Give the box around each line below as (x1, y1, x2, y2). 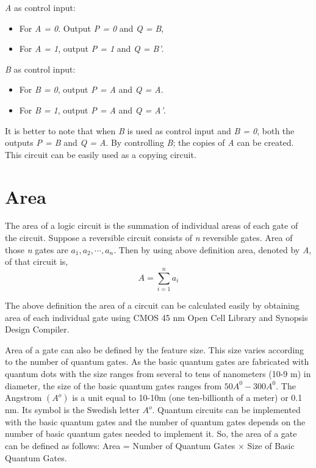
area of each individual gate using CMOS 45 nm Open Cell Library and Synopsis (5, 311, 308, 323)
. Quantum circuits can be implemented (152, 403, 301, 416)
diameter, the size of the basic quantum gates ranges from (5, 379, 222, 392)
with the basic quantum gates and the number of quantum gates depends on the (5, 415, 306, 428)
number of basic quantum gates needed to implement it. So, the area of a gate (5, 427, 297, 440)
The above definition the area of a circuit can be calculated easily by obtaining (5, 298, 300, 311)
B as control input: (5, 62, 76, 75)
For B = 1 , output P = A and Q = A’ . (19, 103, 166, 116)
